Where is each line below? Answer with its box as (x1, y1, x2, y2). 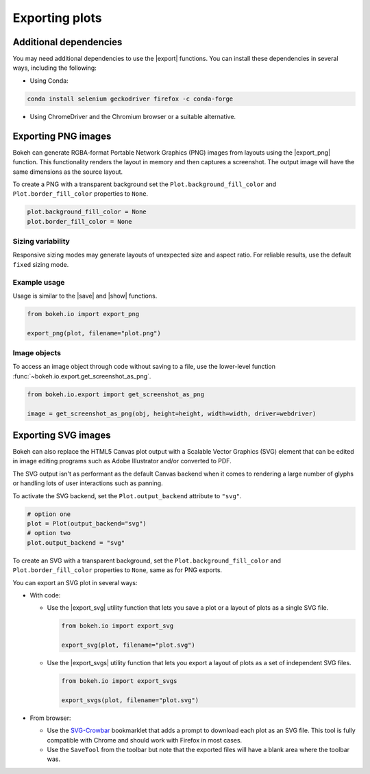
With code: (29, 591, 61, 599)
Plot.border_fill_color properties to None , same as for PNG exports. (12, 566, 223, 574)
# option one (27, 510, 71, 518)
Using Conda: (29, 76, 69, 85)
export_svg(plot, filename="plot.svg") (61, 641, 195, 649)
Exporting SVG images (12, 429, 111, 441)
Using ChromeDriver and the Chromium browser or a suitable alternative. (29, 112, 236, 120)
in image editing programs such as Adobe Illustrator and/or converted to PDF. (12, 457, 232, 465)
